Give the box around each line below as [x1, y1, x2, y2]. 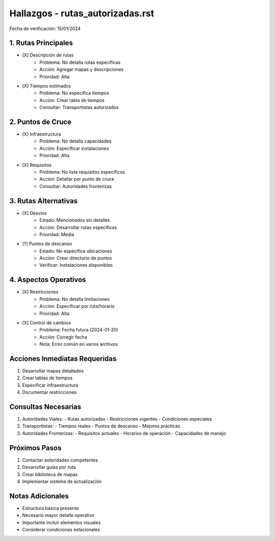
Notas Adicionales [9, 492, 69, 500]
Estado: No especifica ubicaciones [39, 248, 113, 254]
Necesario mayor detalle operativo [22, 512, 95, 519]
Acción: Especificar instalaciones [39, 145, 109, 151]
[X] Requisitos [22, 162, 52, 168]
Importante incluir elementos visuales [22, 519, 101, 525]
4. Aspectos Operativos [9, 275, 86, 284]
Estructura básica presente [22, 505, 79, 511]
